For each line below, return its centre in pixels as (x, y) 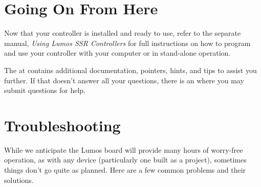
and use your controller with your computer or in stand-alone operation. (117, 53)
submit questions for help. (45, 90)
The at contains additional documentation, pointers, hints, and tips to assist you (130, 70)
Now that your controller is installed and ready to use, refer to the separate (123, 33)
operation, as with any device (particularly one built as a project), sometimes (125, 160)
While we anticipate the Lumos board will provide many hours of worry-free (124, 149)
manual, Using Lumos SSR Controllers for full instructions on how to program (127, 43)
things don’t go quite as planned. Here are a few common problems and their (125, 170)
